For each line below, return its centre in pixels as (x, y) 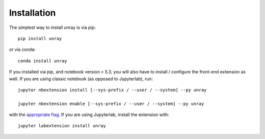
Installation (32, 13)
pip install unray (40, 38)
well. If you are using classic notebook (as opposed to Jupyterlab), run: (81, 79)
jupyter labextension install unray (62, 126)
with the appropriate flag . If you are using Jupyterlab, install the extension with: (89, 115)
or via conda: (22, 49)
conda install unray (42, 61)
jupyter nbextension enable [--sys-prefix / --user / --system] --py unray (111, 104)
